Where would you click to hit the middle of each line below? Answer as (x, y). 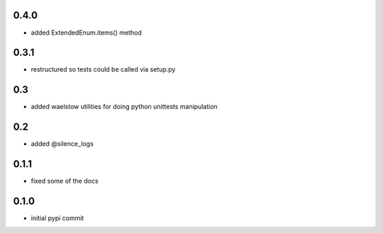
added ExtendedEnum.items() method (86, 33)
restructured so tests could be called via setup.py (103, 69)
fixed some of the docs (65, 181)
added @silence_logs (62, 144)
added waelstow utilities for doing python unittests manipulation (124, 107)
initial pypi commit (57, 218)
